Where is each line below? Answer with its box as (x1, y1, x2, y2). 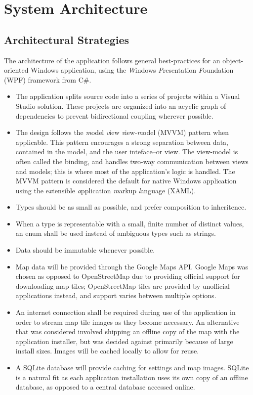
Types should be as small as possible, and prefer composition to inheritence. (15, 202, 247, 212)
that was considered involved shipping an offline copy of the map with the (15, 326, 240, 337)
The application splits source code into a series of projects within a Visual (15, 91, 240, 101)
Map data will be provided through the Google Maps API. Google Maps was (15, 261, 248, 271)
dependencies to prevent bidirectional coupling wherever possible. (15, 110, 213, 121)
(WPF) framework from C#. (4, 74, 91, 85)
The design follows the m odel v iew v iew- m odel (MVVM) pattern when (15, 127, 229, 137)
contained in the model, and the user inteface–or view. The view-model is (15, 146, 238, 157)
